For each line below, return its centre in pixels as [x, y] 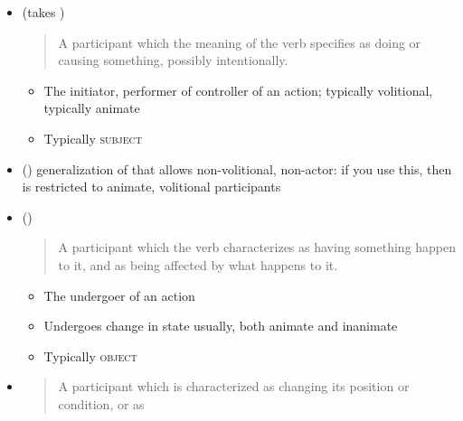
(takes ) [43, 12]
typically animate [92, 108]
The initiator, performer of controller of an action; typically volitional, [238, 90]
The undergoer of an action [119, 295]
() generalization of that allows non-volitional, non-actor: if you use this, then [237, 168]
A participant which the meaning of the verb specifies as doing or [240, 42]
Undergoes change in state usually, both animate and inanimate [221, 326]
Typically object [90, 356]
